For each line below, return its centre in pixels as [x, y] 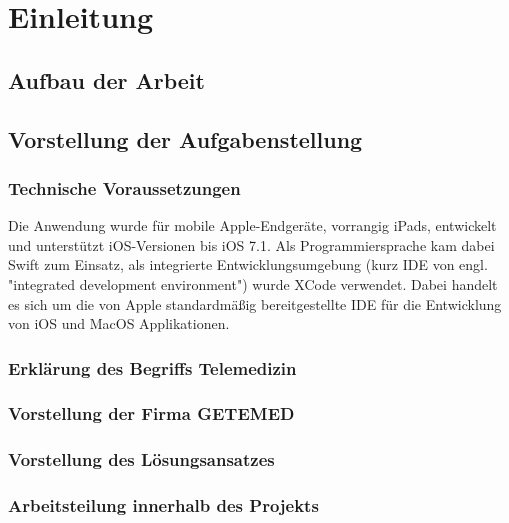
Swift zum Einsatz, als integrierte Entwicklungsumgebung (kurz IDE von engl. [248, 264]
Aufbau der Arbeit [106, 79]
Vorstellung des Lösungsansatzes [141, 459]
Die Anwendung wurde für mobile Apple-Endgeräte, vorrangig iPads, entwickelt [252, 225]
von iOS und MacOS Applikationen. [119, 323]
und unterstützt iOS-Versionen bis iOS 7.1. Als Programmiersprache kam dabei [251, 244]
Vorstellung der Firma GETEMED [151, 413]
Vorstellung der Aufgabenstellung [185, 138]
